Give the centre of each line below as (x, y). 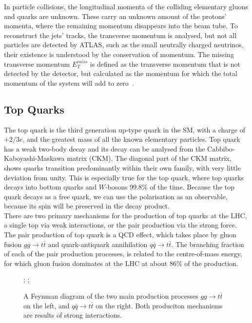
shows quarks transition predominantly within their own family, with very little (122, 167)
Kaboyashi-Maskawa (34, 158)
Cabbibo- (221, 148)
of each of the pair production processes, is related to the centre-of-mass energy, (123, 254)
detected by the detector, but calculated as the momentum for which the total (121, 73)
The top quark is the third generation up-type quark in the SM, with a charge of (125, 129)
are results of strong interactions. (73, 315)
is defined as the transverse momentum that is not (165, 64)
